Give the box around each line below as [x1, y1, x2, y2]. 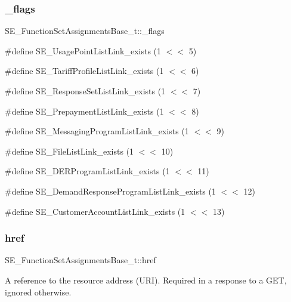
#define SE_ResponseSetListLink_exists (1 [5, 85, 166, 97]
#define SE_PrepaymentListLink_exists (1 [5, 104, 164, 117]
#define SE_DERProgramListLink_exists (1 [5, 165, 170, 177]
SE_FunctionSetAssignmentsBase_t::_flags [5, 24, 165, 37]
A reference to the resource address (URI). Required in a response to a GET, [5, 273, 287, 286]
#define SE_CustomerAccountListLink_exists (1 [5, 205, 185, 217]
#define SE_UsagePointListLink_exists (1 [5, 44, 162, 57]
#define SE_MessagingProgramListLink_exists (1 [5, 125, 189, 137]
